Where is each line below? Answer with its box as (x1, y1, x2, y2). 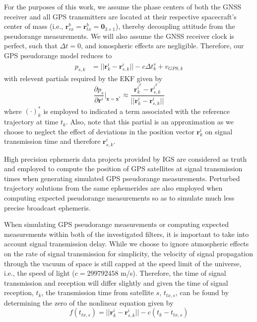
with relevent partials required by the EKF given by (4, 73, 163, 84)
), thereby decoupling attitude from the (115, 21, 235, 31)
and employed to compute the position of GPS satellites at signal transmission (4, 163, 243, 174)
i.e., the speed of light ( (4, 268, 75, 278)
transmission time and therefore (4, 136, 101, 146)
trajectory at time (4, 116, 59, 127)
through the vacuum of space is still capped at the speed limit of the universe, (4, 258, 242, 268)
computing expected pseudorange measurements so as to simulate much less (4, 192, 235, 203)
